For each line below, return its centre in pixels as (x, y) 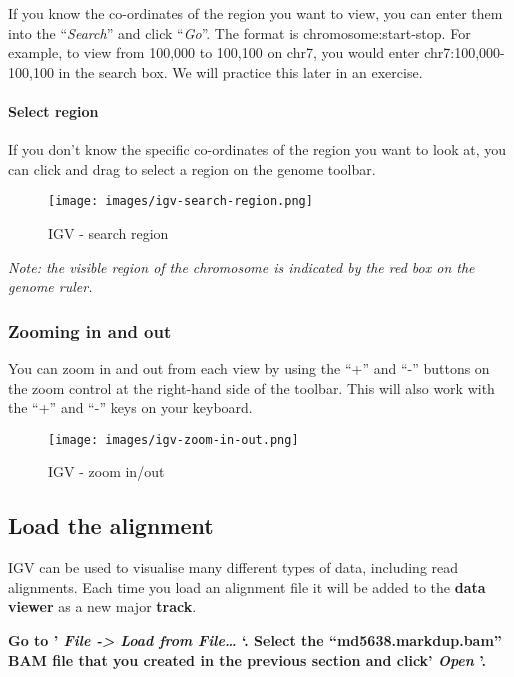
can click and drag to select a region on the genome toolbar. (192, 168)
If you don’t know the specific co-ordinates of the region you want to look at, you (257, 149)
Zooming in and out (90, 330)
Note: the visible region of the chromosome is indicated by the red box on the (241, 266)
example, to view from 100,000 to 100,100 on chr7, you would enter (214, 52)
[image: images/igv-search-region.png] (180, 201)
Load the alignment (111, 525)
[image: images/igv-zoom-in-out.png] (173, 439)
